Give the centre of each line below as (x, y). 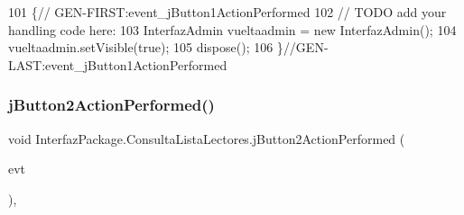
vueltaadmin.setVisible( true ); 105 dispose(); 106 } (146, 47)
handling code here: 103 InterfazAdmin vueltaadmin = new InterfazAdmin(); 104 (232, 29)
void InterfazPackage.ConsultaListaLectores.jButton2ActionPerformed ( (207, 138)
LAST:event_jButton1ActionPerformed (118, 64)
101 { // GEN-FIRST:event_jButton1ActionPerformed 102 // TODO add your (227, 12)
